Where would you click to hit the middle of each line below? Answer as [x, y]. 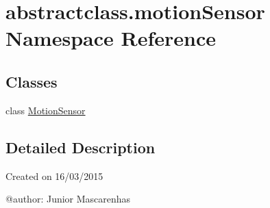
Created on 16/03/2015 [54, 175]
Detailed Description [81, 147]
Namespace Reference [111, 38]
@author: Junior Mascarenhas [68, 199]
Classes [32, 81]
